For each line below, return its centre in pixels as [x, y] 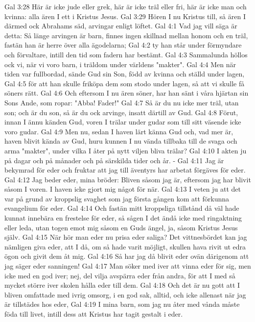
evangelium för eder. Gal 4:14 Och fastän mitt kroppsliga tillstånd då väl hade [122, 208]
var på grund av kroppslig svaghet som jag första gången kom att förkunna [117, 198]
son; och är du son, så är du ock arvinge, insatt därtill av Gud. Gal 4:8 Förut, [121, 112]
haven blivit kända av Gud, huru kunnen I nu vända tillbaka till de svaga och [121, 141]
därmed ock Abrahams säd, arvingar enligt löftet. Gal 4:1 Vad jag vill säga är [121, 26]
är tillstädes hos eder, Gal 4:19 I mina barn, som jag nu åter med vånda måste [122, 304]
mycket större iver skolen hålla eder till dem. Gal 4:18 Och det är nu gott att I [122, 285]
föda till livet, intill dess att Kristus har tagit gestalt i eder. [94, 314]
